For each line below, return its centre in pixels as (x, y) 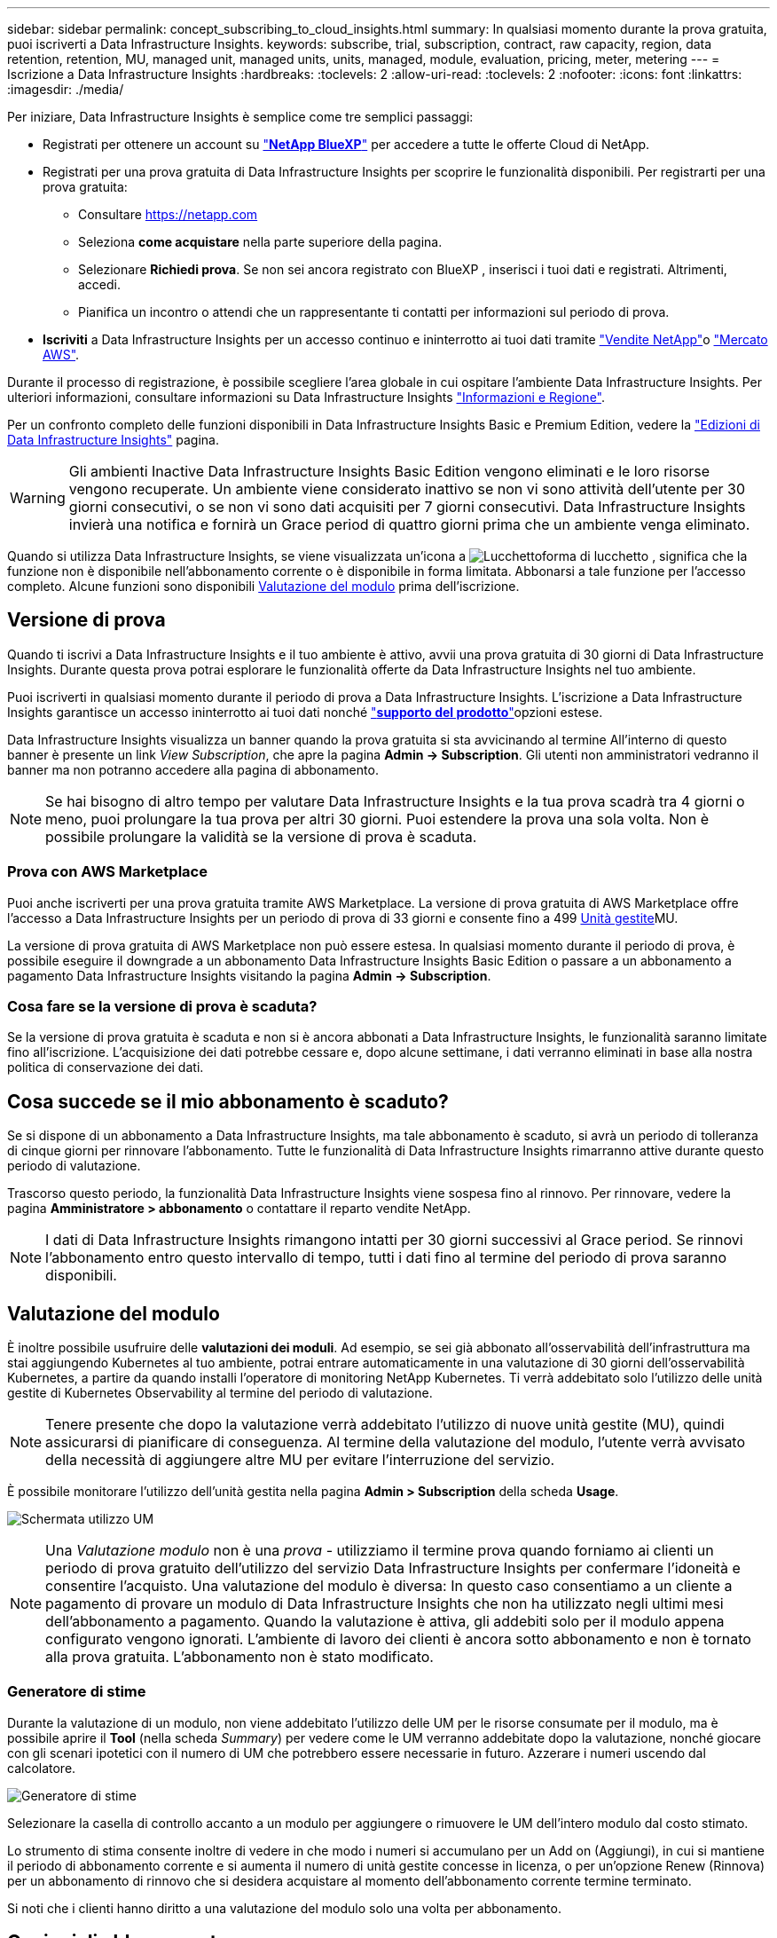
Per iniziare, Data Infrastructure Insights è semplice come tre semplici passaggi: (240, 117)
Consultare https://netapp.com (168, 214)
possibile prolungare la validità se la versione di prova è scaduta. (261, 836)
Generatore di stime (77, 1692)
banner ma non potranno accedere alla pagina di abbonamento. (193, 769)
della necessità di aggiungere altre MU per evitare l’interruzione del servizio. (300, 1460)
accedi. (100, 284)
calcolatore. (42, 1768)
